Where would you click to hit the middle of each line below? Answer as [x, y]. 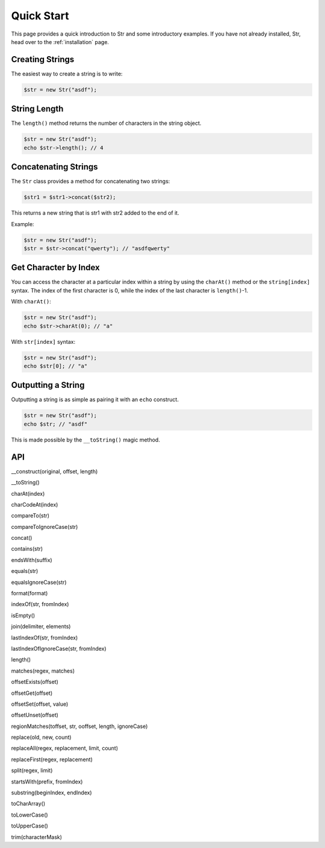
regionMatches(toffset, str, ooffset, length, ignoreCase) [79, 726]
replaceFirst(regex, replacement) [52, 759]
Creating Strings [43, 59]
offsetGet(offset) [32, 693]
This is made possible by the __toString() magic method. [86, 440]
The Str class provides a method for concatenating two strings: [91, 182]
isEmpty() [23, 615]
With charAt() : [31, 302]
